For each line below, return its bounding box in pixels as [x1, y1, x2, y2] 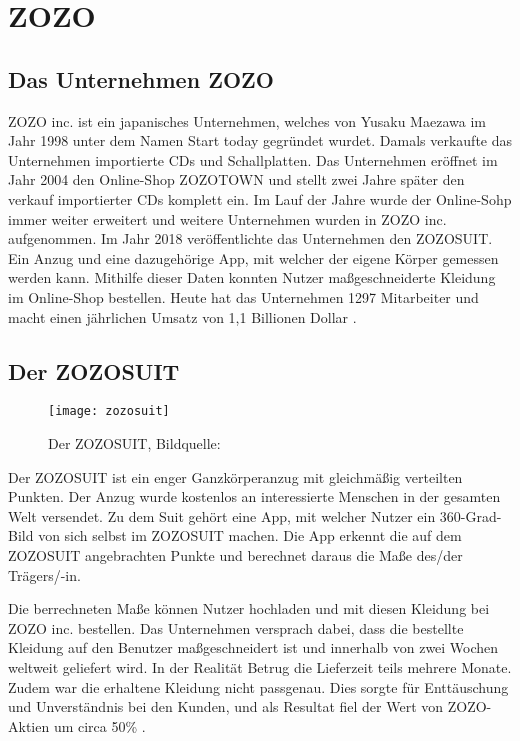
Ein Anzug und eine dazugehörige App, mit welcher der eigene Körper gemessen [8, 247, 499, 268]
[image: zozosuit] [48, 404, 170, 419]
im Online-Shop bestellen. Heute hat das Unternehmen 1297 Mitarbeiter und [8, 286, 479, 307]
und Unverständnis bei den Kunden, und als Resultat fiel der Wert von [8, 696, 444, 717]
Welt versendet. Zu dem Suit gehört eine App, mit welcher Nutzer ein [8, 505, 436, 526]
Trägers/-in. [8, 564, 81, 585]
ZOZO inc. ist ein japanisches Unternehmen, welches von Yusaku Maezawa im [8, 110, 486, 131]
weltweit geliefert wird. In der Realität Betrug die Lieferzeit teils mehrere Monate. [8, 656, 512, 677]
